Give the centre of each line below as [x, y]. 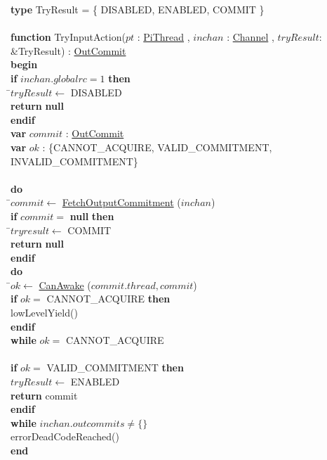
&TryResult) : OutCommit [68, 50]
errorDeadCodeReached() [65, 436]
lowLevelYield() [44, 313]
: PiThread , [163, 37]
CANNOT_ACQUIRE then [108, 299]
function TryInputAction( [68, 37]
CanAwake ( [65, 285]
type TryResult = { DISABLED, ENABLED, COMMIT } [138, 9]
